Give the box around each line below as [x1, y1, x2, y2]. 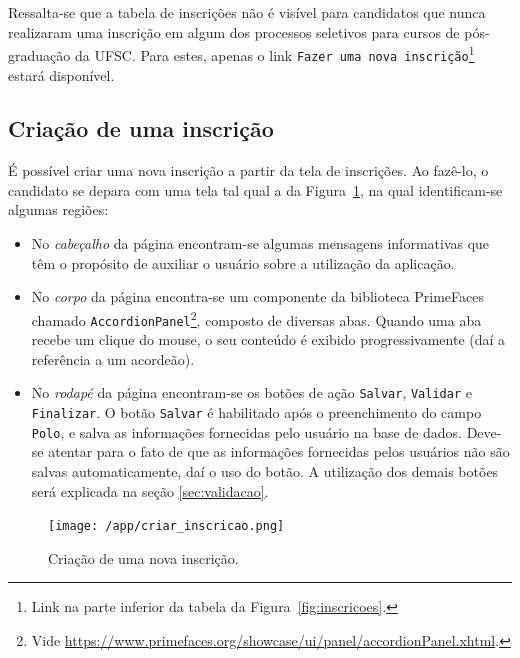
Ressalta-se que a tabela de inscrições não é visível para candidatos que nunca [8, 2, 486, 22]
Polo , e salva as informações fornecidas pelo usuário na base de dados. [31, 421, 463, 442]
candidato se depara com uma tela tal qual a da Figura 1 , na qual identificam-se [8, 179, 503, 200]
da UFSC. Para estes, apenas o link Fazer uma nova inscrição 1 [74, 42, 475, 65]
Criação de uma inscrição [8, 113, 274, 144]
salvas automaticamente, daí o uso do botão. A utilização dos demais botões [31, 460, 499, 481]
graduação [8, 44, 71, 65]
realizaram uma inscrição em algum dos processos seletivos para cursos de [8, 21, 460, 42]
